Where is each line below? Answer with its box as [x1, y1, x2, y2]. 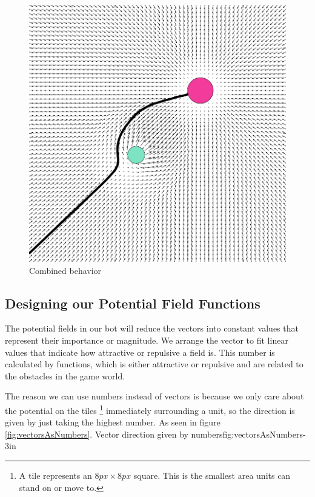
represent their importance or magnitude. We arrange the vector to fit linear [5, 333, 288, 346]
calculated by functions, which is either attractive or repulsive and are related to [5, 358, 303, 370]
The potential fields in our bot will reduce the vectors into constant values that [5, 322, 299, 335]
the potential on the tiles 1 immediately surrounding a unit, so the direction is [5, 402, 295, 416]
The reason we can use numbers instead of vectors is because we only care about [5, 390, 304, 402]
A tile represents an [19, 469, 92, 481]
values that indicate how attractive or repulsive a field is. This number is [5, 345, 275, 358]
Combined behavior [29, 264, 102, 276]
